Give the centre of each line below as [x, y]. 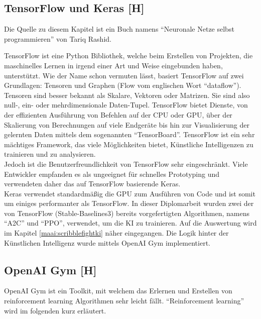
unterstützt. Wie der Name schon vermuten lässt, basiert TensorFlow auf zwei [124, 75]
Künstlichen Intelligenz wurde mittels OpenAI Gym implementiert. [107, 242]
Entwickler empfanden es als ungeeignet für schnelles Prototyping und [112, 174]
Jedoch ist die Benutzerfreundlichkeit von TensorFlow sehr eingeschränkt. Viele [126, 164]
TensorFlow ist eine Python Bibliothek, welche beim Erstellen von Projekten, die [128, 56]
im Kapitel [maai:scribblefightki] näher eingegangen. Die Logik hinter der [116, 233]
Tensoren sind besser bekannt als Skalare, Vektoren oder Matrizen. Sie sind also [127, 95]
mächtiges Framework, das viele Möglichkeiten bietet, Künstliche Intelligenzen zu [129, 144]
